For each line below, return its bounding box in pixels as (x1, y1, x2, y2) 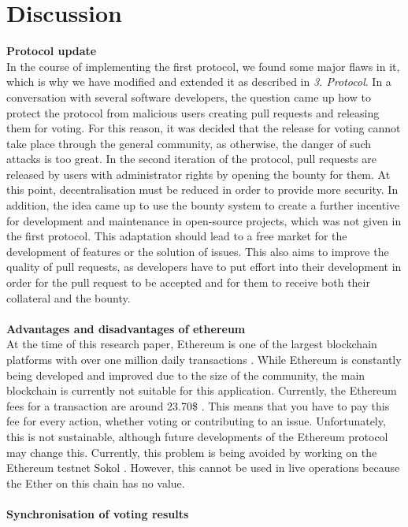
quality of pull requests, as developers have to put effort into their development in (6, 258, 402, 275)
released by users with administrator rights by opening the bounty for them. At (6, 165, 391, 182)
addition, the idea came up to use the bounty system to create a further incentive (6, 197, 400, 213)
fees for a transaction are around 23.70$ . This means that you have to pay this (6, 397, 390, 414)
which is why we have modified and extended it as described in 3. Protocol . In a (6, 73, 391, 90)
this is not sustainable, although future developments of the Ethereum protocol (6, 428, 388, 444)
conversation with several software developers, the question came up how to (6, 88, 371, 105)
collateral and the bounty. (6, 289, 131, 306)
